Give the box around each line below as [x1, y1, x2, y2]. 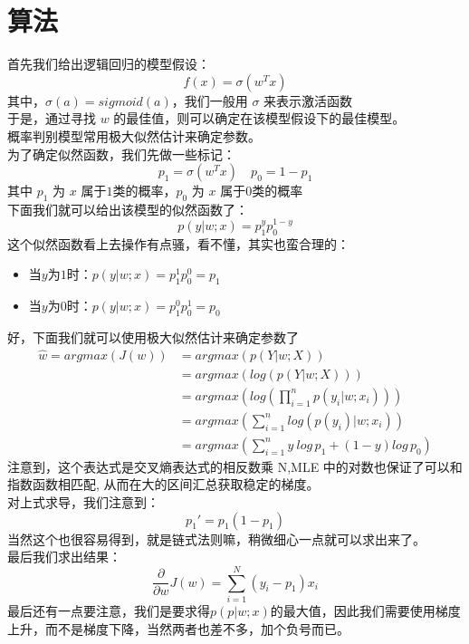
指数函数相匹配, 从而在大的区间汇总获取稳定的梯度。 [7, 475, 320, 494]
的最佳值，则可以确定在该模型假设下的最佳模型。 [113, 109, 406, 128]
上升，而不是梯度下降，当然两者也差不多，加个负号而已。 [7, 619, 349, 638]
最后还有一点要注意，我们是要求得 [7, 601, 210, 620]
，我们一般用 [171, 91, 248, 110]
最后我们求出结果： [7, 547, 121, 566]
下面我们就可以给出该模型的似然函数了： [7, 199, 248, 218]
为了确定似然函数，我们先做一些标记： [7, 144, 235, 163]
